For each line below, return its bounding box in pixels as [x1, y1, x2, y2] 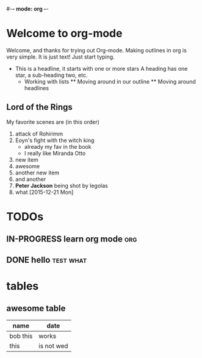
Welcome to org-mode [6, 27, 123, 40]
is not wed [38, 342, 68, 350]
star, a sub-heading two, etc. [15, 71, 88, 79]
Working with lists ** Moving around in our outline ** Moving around [24, 77, 197, 85]
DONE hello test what [6, 254, 87, 265]
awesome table [6, 303, 66, 313]
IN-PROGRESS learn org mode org [6, 234, 137, 245]
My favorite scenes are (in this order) [6, 118, 99, 126]
